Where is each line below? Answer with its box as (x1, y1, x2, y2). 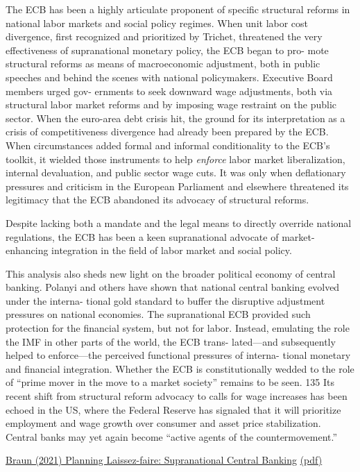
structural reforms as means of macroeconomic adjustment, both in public (6, 56, 320, 71)
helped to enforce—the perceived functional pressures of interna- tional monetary (6, 348, 351, 362)
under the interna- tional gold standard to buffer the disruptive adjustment (6, 293, 325, 307)
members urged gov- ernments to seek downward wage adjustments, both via (6, 83, 333, 98)
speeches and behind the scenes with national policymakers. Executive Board (6, 69, 333, 84)
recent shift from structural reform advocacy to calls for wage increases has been (6, 389, 348, 403)
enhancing (6, 243, 49, 258)
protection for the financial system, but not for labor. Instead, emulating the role (6, 321, 350, 335)
